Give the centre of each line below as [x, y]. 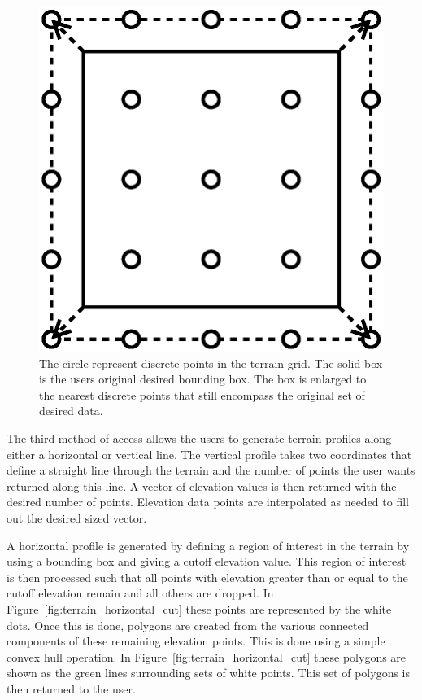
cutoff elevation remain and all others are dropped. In [140, 593]
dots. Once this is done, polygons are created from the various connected [188, 625]
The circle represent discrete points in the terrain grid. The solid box [211, 363]
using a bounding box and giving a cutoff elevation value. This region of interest [207, 561]
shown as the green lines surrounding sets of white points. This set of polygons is [209, 673]
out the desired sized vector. [77, 517]
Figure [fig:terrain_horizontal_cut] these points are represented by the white [199, 608]
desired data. [71, 411]
